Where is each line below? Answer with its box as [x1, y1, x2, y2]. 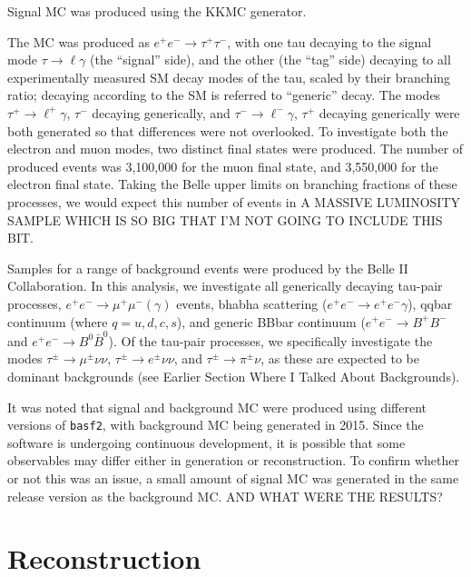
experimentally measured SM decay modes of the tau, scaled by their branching [7, 67, 451, 86]
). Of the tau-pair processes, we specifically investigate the [108, 331, 433, 350]
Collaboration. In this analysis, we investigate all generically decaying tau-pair [7, 276, 443, 295]
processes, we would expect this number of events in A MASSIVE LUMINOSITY [7, 192, 460, 211]
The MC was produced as [7, 32, 150, 51]
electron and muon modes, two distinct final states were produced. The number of [7, 139, 464, 158]
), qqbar [407, 293, 453, 313]
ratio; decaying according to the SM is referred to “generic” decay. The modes [7, 85, 441, 104]
